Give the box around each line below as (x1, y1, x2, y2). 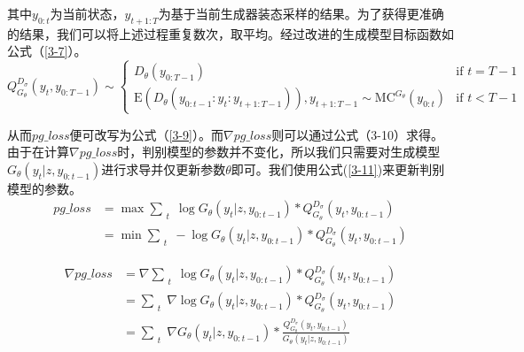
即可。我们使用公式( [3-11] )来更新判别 (231, 159, 445, 178)
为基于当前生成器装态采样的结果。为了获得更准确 (158, 4, 444, 22)
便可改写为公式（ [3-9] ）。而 (69, 125, 223, 143)
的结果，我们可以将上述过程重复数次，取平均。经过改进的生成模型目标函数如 (7, 24, 454, 42)
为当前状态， (50, 4, 125, 22)
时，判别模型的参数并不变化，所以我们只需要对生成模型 (117, 142, 441, 161)
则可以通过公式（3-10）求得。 (271, 125, 443, 143)
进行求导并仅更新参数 (101, 159, 226, 178)
